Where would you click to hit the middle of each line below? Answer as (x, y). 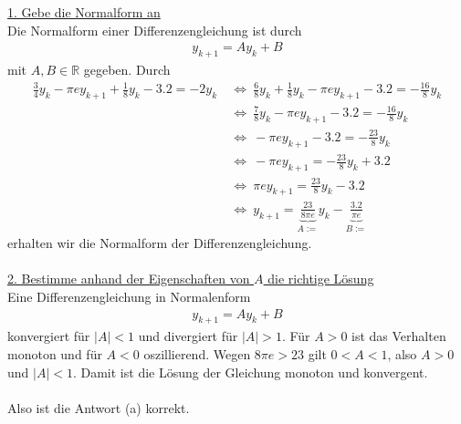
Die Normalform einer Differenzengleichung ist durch (155, 30)
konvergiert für (49, 336)
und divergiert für (188, 336)
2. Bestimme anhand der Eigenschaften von (129, 279)
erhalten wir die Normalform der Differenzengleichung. (160, 243)
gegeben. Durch (127, 70)
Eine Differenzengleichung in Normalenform (129, 296)
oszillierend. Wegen (197, 353)
